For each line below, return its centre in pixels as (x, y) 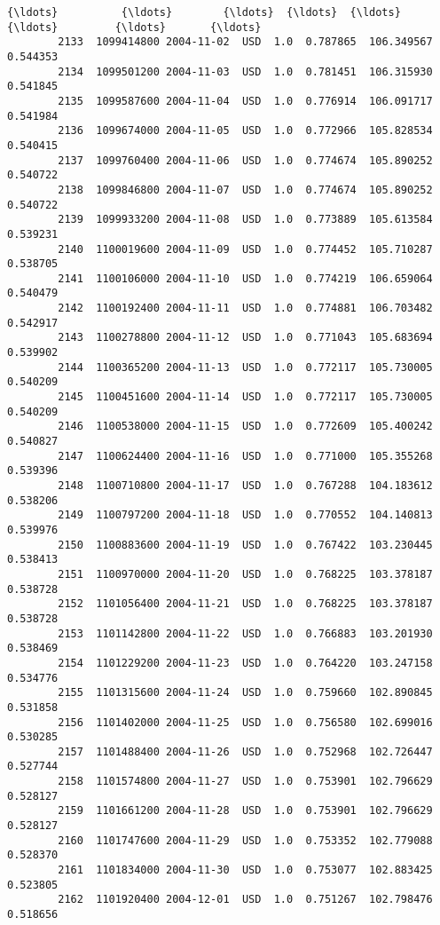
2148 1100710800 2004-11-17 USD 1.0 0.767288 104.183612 (245, 486)
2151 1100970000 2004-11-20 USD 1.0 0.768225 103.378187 (245, 574)
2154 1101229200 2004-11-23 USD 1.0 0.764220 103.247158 (245, 663)
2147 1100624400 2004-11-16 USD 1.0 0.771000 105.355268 (245, 456)
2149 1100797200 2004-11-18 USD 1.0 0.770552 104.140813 (245, 515)
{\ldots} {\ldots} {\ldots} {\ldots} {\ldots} (204, 12)
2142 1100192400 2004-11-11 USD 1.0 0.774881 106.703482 (245, 308)
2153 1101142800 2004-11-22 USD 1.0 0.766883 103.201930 (245, 633)
